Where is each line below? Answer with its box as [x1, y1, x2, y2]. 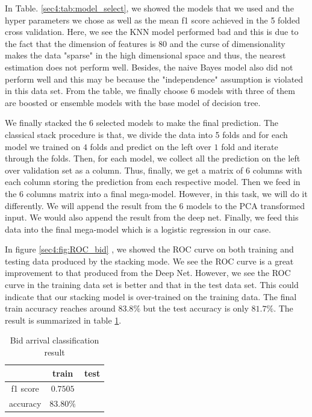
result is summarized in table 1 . [5, 313, 122, 326]
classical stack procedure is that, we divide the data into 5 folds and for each [5, 128, 288, 140]
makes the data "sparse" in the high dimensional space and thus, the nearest [5, 49, 286, 61]
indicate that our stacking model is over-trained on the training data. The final [5, 290, 297, 303]
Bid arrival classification [10, 334, 99, 346]
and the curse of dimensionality [169, 37, 285, 49]
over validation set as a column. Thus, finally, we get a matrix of [5, 163, 243, 176]
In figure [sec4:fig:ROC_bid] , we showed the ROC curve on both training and [5, 243, 294, 256]
